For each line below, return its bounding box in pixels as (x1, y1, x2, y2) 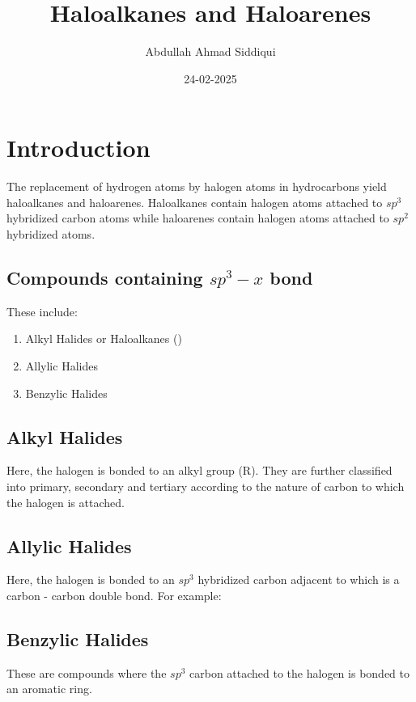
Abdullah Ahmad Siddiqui (145, 43, 276, 60)
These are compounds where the (6, 664, 167, 681)
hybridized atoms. (6, 226, 96, 243)
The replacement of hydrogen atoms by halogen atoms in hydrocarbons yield (6, 178, 387, 195)
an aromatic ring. (6, 680, 92, 697)
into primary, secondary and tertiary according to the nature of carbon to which (6, 478, 405, 494)
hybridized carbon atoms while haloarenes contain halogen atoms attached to (6, 209, 389, 226)
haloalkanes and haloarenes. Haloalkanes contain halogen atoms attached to (6, 193, 383, 210)
